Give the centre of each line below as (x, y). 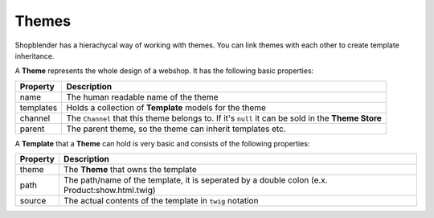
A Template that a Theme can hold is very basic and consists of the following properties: (162, 143)
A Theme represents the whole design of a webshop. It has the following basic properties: (164, 71)
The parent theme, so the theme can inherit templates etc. (176, 129)
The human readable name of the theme (142, 97)
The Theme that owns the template (130, 170)
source (33, 201)
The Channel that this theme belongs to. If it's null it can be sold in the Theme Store (224, 118)
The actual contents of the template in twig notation (161, 201)
